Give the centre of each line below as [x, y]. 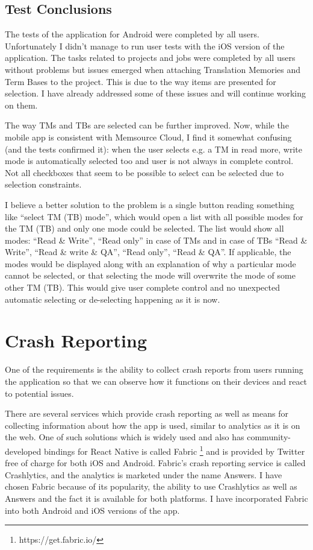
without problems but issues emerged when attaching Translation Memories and [153, 69]
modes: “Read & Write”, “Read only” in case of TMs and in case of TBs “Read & [156, 240]
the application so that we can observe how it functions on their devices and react [156, 381]
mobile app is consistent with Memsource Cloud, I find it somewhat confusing [148, 137]
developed [23, 451]
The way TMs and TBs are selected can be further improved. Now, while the [147, 125]
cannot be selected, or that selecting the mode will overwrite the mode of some [150, 275]
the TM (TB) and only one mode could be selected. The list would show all [144, 228]
